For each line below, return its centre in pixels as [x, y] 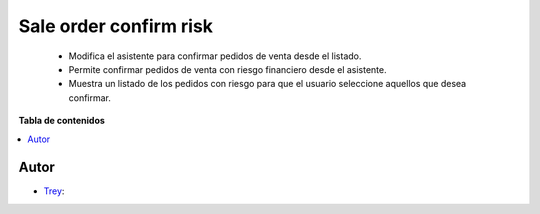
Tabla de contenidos [61, 121]
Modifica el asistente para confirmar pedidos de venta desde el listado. [215, 56]
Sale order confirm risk [116, 26]
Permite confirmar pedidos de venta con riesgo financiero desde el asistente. [227, 69]
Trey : [54, 191]
